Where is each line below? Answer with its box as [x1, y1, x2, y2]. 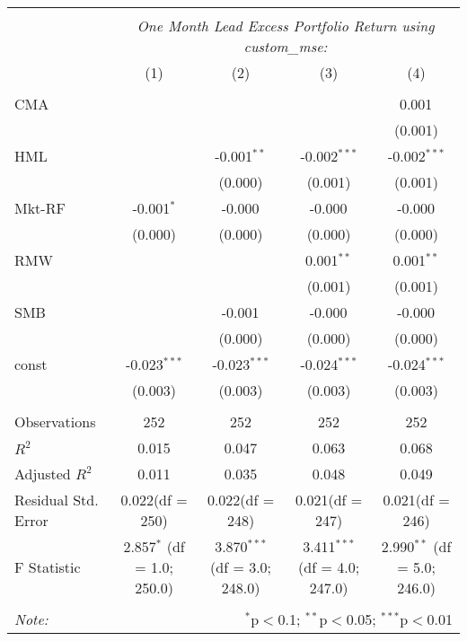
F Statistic [14, 557, 81, 577]
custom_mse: [243, 36, 328, 57]
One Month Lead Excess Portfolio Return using [137, 15, 435, 36]
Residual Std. [14, 489, 99, 510]
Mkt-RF [14, 198, 66, 218]
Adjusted [14, 463, 71, 484]
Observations [14, 411, 96, 432]
